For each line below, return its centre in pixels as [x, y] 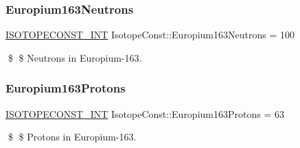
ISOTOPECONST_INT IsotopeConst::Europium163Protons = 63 [145, 113]
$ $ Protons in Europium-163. [72, 137]
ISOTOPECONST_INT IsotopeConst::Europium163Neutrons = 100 [150, 35]
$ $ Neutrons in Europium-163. [75, 57]
